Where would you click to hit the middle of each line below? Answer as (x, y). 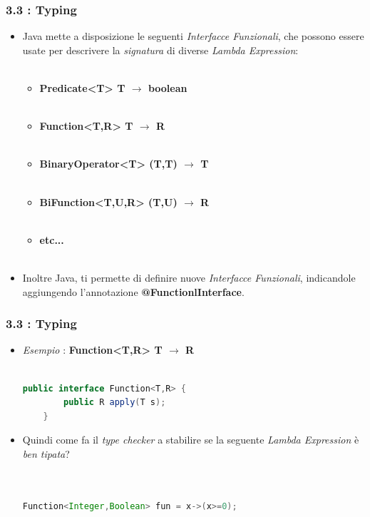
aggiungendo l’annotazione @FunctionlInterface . (133, 291)
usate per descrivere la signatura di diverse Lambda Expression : (160, 50)
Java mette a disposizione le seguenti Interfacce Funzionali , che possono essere (193, 36)
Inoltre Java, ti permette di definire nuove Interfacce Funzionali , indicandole (189, 277)
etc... (52, 239)
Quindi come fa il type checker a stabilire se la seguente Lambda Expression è (191, 440)
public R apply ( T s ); (115, 403)
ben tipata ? (46, 453)
